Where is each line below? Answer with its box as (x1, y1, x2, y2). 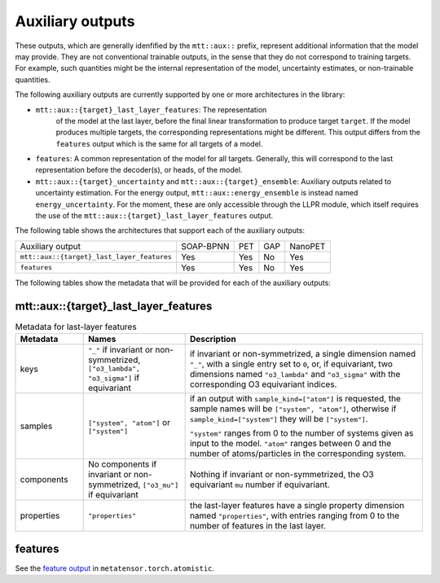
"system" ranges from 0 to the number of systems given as (189, 427, 414, 439)
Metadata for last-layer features (15, 321, 138, 332)
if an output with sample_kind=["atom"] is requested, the (189, 393, 401, 405)
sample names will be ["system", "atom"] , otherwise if (189, 403, 397, 414)
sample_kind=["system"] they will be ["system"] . (189, 414, 368, 425)
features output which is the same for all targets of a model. (55, 138, 263, 148)
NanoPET (289, 240, 326, 252)
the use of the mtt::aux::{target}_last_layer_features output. (35, 211, 274, 221)
